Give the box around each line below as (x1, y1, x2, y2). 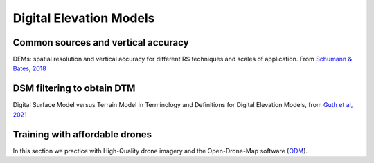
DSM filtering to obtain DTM (12, 83, 136, 95)
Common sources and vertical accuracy (12, 37, 190, 48)
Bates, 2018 (12, 64, 46, 73)
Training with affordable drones (12, 128, 152, 140)
